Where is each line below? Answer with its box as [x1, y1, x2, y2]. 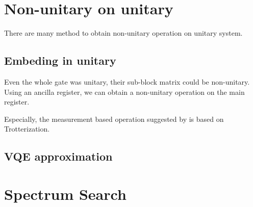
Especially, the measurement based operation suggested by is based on [4, 113, 224, 124]
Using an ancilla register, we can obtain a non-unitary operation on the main [4, 86, 245, 97]
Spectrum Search [4, 183, 127, 204]
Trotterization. [4, 123, 50, 134]
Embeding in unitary [4, 53, 116, 68]
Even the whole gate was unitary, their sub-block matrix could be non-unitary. [4, 76, 250, 87]
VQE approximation [4, 148, 113, 164]
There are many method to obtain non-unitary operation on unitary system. [4, 28, 243, 38]
